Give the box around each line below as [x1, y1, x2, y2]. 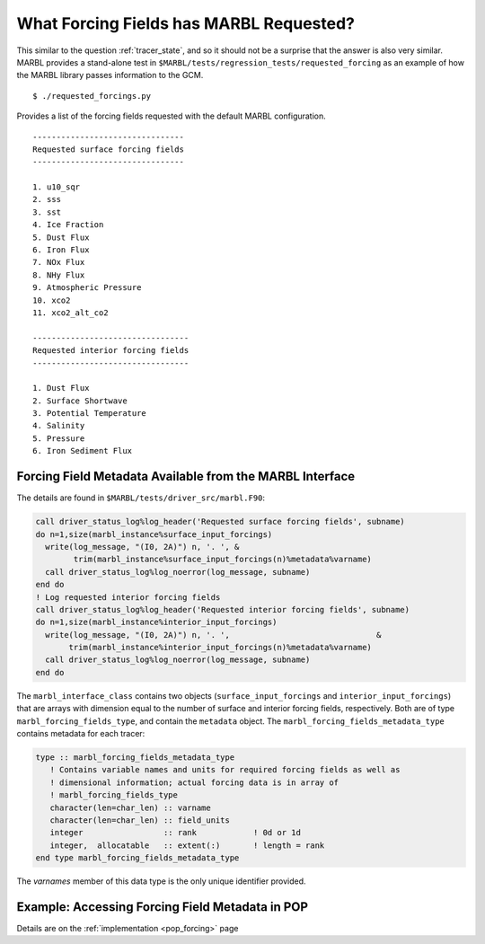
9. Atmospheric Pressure [32, 283, 142, 293]
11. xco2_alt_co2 [32, 307, 109, 318]
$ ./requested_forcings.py [32, 91, 152, 101]
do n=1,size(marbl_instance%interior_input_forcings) [35, 617, 278, 628]
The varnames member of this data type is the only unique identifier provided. [16, 876, 306, 887]
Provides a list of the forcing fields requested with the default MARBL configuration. [16, 110, 327, 121]
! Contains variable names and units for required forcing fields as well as [49, 764, 401, 775]
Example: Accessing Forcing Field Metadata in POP [16, 899, 309, 914]
